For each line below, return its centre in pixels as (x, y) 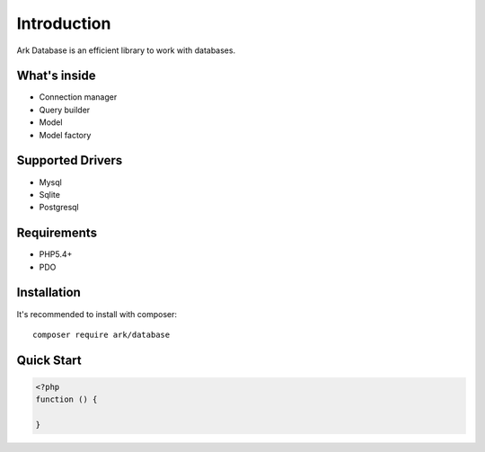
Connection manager (78, 97)
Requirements (57, 233)
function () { (66, 399)
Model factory (65, 135)
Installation (48, 292)
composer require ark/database (101, 334)
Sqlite (49, 194)
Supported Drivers (70, 160)
